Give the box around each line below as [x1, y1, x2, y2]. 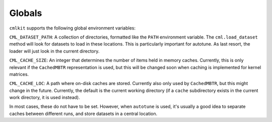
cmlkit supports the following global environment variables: [9, 25, 136, 31]
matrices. [9, 71, 29, 77]
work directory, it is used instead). [9, 94, 80, 100]
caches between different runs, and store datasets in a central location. [9, 110, 158, 116]
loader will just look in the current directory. [9, 48, 100, 54]
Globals [9, 7, 42, 18]
